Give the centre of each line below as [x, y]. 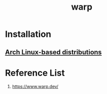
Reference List [35, 73]
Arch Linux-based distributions [53, 52]
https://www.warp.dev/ [35, 86]
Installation [28, 34]
